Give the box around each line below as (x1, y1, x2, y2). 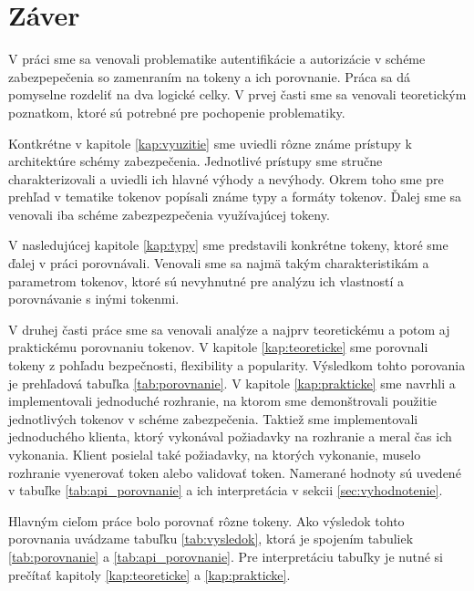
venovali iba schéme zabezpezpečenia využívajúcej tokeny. (8, 204, 330, 223)
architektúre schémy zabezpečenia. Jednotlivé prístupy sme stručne (8, 151, 383, 171)
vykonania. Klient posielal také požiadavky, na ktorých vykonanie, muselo (8, 445, 421, 463)
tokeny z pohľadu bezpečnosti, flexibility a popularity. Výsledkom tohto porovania (8, 356, 466, 375)
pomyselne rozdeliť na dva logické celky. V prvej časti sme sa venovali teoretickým (8, 85, 467, 104)
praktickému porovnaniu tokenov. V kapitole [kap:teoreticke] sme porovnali (8, 337, 428, 357)
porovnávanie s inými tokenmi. (8, 289, 180, 308)
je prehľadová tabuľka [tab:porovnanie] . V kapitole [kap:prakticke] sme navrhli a (8, 373, 456, 392)
